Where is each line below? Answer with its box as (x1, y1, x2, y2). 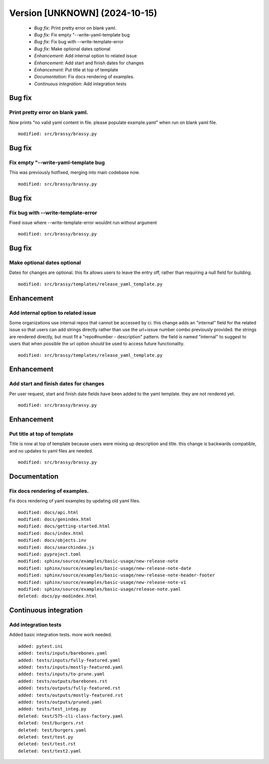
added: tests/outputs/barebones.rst (18, 678, 108, 684)
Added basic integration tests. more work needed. (9, 632, 112, 638)
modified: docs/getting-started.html (18, 523, 111, 529)
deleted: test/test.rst (18, 741, 76, 747)
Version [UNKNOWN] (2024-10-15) (9, 7, 157, 18)
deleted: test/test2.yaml (18, 748, 82, 754)
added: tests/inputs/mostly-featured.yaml (18, 664, 124, 670)
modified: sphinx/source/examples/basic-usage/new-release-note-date (18, 565, 192, 571)
